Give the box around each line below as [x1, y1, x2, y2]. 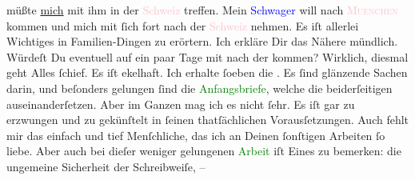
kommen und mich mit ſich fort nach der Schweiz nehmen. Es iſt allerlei [6, 17, 359, 34]
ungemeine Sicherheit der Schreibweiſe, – [6, 158, 206, 174]
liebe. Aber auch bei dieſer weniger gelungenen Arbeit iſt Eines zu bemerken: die [6, 142, 401, 159]
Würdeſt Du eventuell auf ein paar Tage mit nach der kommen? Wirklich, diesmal [6, 48, 409, 65]
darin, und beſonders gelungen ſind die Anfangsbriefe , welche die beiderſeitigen [6, 79, 393, 96]
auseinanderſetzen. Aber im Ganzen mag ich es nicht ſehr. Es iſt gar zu [6, 95, 355, 112]
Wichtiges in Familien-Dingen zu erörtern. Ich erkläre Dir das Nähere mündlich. [6, 33, 398, 50]
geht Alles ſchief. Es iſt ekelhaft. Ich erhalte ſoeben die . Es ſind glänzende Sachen [6, 64, 408, 81]
